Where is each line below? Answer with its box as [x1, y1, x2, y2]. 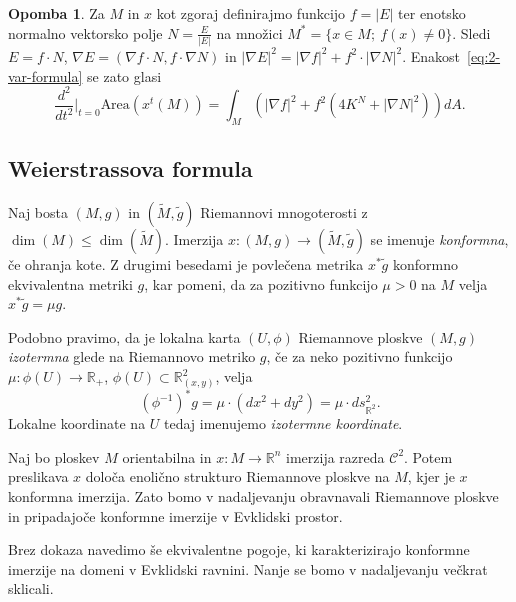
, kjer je [407, 466, 455, 487]
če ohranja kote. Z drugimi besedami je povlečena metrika [8, 254, 364, 275]
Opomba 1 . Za [8, 3, 105, 23]
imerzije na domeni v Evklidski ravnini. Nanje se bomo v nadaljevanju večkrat [8, 558, 488, 579]
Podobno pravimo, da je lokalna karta [8, 326, 241, 347]
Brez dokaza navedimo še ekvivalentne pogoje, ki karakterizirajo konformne [8, 539, 470, 560]
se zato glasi [87, 65, 162, 86]
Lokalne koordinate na [8, 413, 146, 434]
